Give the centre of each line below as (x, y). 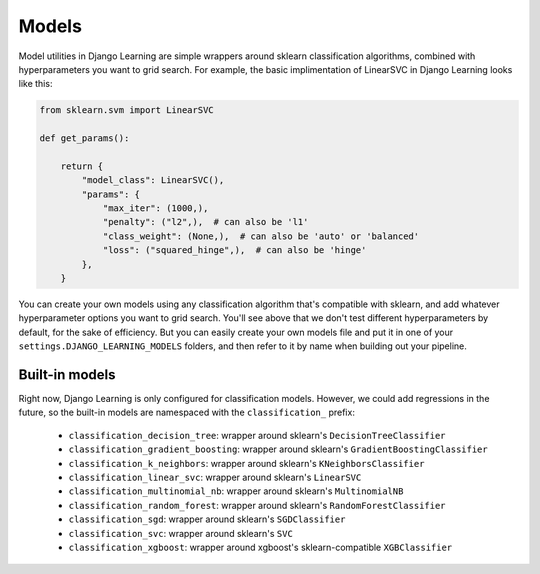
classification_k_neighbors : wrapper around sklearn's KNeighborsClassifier (246, 463)
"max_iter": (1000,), (155, 208)
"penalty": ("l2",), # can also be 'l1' (205, 222)
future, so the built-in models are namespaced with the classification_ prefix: (186, 412)
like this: (35, 84)
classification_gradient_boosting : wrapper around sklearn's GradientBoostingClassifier (278, 449)
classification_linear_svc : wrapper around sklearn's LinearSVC (215, 477)
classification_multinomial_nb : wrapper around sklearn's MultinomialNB (236, 491)
